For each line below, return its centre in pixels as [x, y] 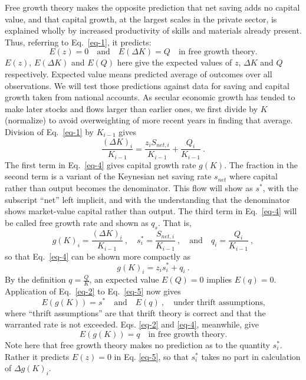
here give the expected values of [175, 62]
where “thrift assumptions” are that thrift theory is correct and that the [135, 312]
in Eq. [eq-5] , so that [151, 356]
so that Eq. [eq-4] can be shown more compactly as [98, 256]
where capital [254, 176]
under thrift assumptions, [219, 302]
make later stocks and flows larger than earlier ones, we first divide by [131, 108]
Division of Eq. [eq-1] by [50, 131]
